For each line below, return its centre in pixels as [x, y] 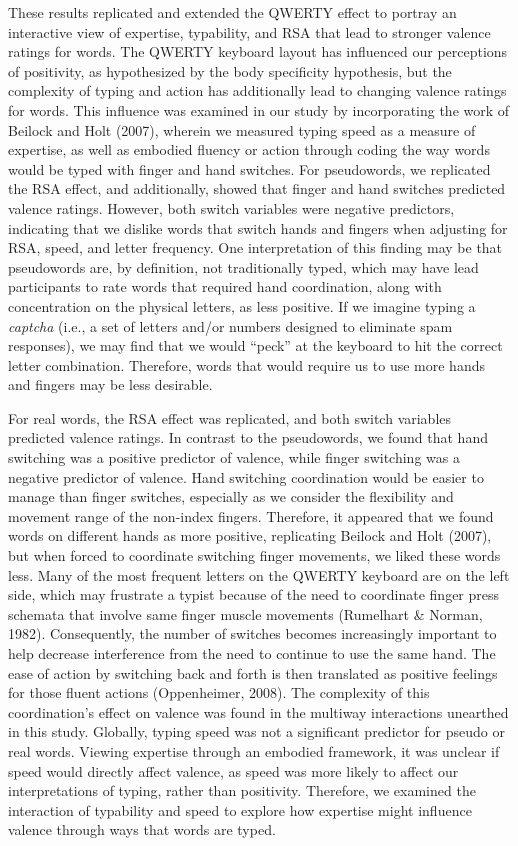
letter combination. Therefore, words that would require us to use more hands [246, 364]
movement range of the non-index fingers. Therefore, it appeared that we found [251, 515]
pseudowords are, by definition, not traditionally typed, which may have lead [243, 266]
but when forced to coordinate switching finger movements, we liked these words [254, 555]
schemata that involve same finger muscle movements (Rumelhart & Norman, [245, 613]
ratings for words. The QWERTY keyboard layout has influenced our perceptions [258, 51]
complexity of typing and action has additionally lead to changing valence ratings [257, 90]
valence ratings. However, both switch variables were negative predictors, [231, 207]
